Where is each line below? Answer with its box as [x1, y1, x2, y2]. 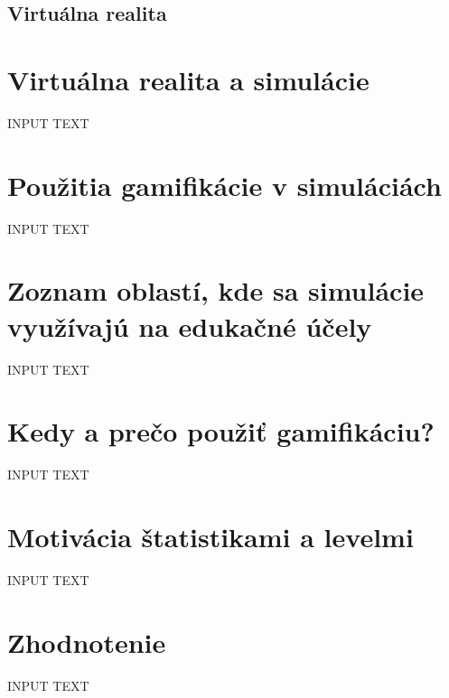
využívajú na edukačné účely [7, 307, 372, 344]
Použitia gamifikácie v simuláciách [7, 166, 442, 203]
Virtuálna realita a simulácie [7, 60, 369, 98]
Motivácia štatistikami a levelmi [7, 518, 414, 555]
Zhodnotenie [7, 623, 166, 660]
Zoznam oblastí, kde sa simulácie [7, 272, 425, 309]
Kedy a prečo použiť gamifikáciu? [7, 413, 435, 450]
